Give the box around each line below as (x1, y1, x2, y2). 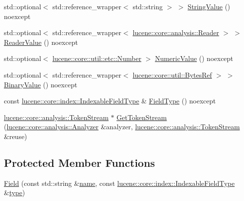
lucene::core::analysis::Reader (132, 27, 219, 38)
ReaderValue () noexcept (4, 37, 78, 47)
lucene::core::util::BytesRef (132, 69, 212, 80)
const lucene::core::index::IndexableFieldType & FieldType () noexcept (4, 96, 216, 106)
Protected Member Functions (4, 155, 155, 170)
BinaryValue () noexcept (4, 79, 77, 89)
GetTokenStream (116, 112, 167, 122)
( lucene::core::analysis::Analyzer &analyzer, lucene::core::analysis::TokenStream (4, 121, 240, 132)
